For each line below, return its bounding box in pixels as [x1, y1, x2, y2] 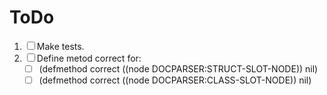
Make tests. [36, 40, 85, 52]
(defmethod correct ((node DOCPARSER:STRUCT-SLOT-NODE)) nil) [38, 62, 319, 75]
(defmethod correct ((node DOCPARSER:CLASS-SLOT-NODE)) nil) [38, 74, 312, 86]
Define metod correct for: [36, 52, 142, 64]
